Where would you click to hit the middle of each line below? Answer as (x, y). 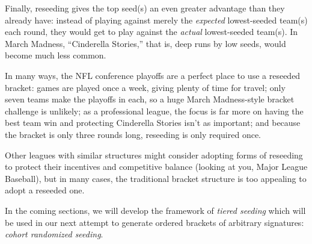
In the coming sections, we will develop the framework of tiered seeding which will (155, 210)
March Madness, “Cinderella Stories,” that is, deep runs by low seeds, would (145, 43)
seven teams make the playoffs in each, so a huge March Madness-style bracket (150, 99)
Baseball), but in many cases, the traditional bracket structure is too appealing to (156, 178)
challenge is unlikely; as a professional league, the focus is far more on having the (154, 111)
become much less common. (56, 55)
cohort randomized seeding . (54, 234)
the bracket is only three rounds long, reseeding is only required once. (133, 134)
